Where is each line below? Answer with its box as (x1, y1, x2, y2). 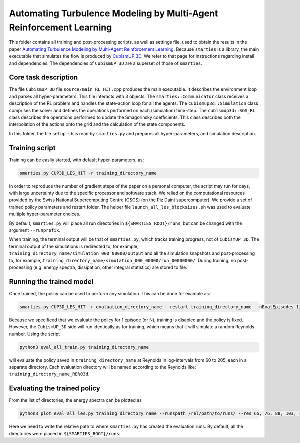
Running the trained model (9, 277, 94, 286)
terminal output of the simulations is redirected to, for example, (9, 243, 139, 249)
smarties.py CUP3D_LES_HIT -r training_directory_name (19, 170, 157, 176)
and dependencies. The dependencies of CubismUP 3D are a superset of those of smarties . (9, 60, 202, 66)
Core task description (9, 73, 78, 82)
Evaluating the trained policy (9, 384, 101, 393)
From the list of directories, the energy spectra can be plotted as (9, 397, 142, 403)
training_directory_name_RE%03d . (9, 371, 90, 377)
